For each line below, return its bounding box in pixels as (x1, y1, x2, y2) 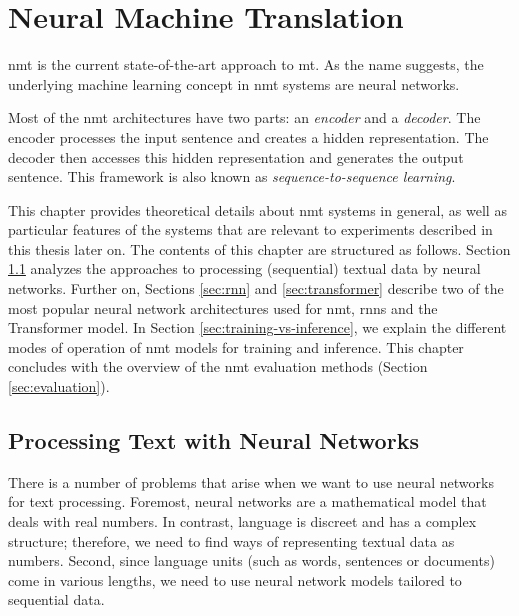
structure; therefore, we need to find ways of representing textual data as (8, 530, 455, 551)
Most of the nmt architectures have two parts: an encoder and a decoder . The (8, 107, 481, 128)
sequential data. (8, 589, 105, 610)
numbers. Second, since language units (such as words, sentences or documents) (8, 550, 495, 571)
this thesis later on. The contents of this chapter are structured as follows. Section (8, 238, 511, 259)
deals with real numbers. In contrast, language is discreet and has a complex (8, 511, 477, 532)
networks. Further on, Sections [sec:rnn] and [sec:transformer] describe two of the (8, 278, 504, 299)
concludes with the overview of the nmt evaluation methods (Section (8, 356, 428, 377)
